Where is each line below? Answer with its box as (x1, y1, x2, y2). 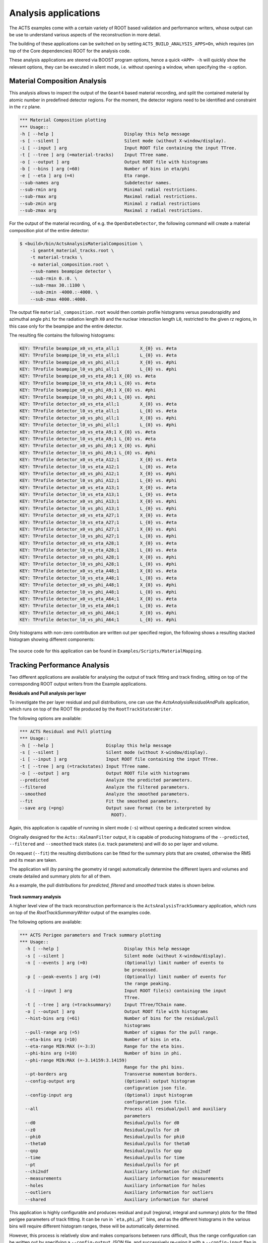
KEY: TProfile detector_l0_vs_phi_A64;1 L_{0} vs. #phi (19, 617, 177, 622)
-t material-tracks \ (30, 255, 83, 261)
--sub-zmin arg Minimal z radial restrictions (19, 200, 201, 206)
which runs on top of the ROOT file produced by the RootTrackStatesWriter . (9, 706, 173, 712)
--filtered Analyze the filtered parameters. (19, 784, 190, 790)
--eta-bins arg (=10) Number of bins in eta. (25, 1037, 182, 1042)
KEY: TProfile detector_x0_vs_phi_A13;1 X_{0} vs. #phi (19, 499, 177, 504)
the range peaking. (124, 981, 172, 986)
